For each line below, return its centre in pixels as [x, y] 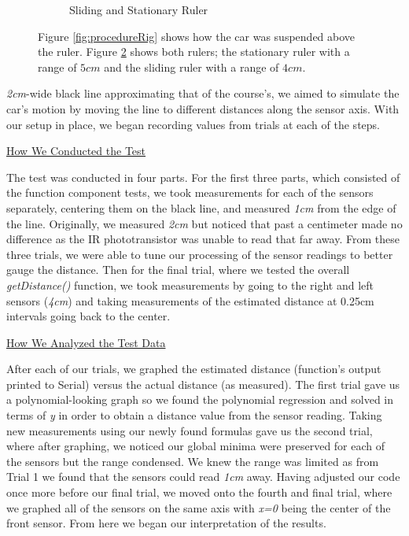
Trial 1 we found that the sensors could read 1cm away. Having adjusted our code [203, 477]
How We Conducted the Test [76, 151]
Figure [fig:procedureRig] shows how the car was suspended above [197, 36]
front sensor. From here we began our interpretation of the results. [166, 523]
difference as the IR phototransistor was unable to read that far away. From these [203, 239]
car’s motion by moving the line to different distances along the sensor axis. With [203, 108]
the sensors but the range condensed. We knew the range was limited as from [193, 461]
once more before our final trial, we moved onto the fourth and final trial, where [199, 492]
